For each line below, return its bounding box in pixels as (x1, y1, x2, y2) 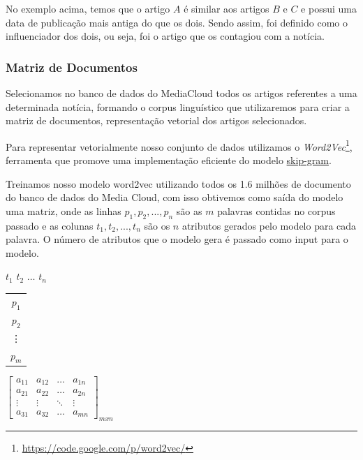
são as (176, 203, 202, 218)
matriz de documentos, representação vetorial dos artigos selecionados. (6, 113, 307, 128)
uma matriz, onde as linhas (6, 203, 121, 218)
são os (144, 218, 170, 232)
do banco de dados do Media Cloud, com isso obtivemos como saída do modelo (6, 190, 343, 205)
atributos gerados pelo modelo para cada (181, 218, 357, 232)
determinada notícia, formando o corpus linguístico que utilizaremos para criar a (6, 99, 350, 114)
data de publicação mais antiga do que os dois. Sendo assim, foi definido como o (6, 15, 348, 29)
